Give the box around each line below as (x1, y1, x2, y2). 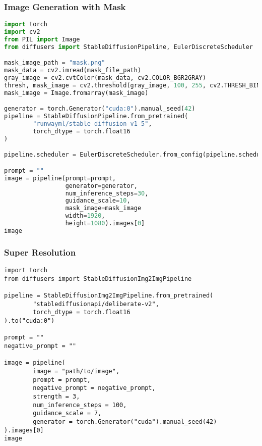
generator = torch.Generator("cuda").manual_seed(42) (33, 418, 217, 425)
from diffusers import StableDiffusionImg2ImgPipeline (4, 275, 192, 282)
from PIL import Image (4, 35, 80, 43)
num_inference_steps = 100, (33, 401, 127, 409)
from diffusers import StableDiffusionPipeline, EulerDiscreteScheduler (4, 43, 253, 51)
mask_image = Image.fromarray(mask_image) (4, 89, 149, 96)
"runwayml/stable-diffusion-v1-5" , (33, 120, 152, 128)
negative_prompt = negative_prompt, (33, 384, 156, 392)
